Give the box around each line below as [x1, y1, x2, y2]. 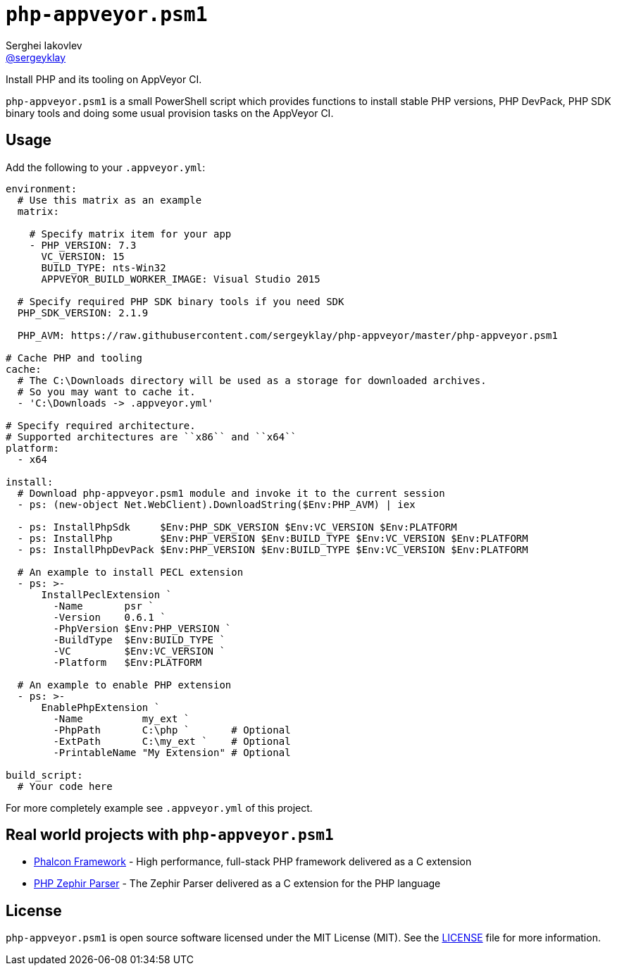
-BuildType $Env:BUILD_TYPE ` [53, 633, 225, 645]
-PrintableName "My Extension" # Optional [53, 746, 291, 758]
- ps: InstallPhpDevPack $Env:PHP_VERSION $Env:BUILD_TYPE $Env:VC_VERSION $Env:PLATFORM [17, 543, 528, 555]
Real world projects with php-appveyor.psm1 [6, 826, 334, 844]
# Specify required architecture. [6, 419, 196, 431]
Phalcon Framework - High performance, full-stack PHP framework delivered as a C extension [34, 855, 472, 868]
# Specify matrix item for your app [29, 228, 232, 240]
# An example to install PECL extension [17, 566, 244, 578]
